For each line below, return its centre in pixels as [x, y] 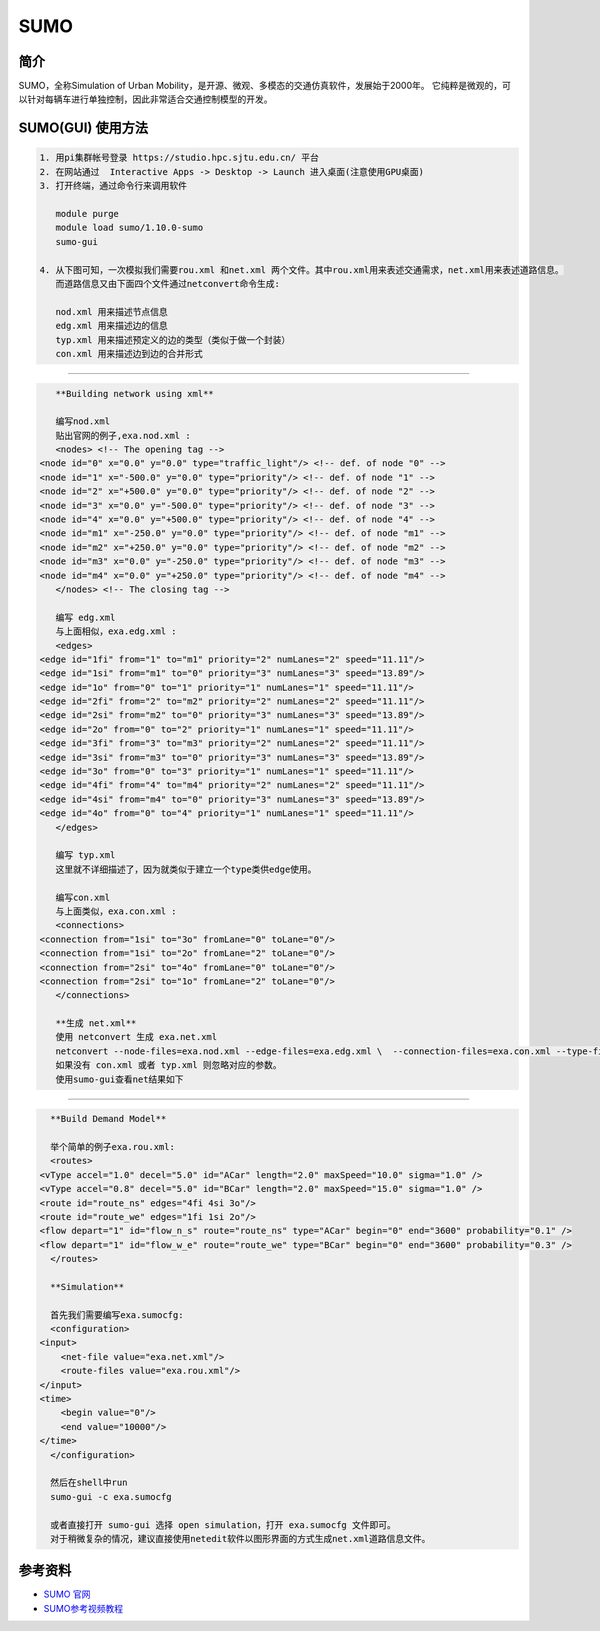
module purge [87, 214]
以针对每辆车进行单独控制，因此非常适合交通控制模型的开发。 [145, 99]
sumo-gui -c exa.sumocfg [111, 1496]
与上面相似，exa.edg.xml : [116, 631]
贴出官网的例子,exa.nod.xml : [123, 435]
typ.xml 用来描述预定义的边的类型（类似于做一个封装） [173, 339]
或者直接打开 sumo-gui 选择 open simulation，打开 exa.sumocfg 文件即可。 [223, 1524]
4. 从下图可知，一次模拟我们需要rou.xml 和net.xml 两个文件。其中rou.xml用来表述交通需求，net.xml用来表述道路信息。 [301, 269]
